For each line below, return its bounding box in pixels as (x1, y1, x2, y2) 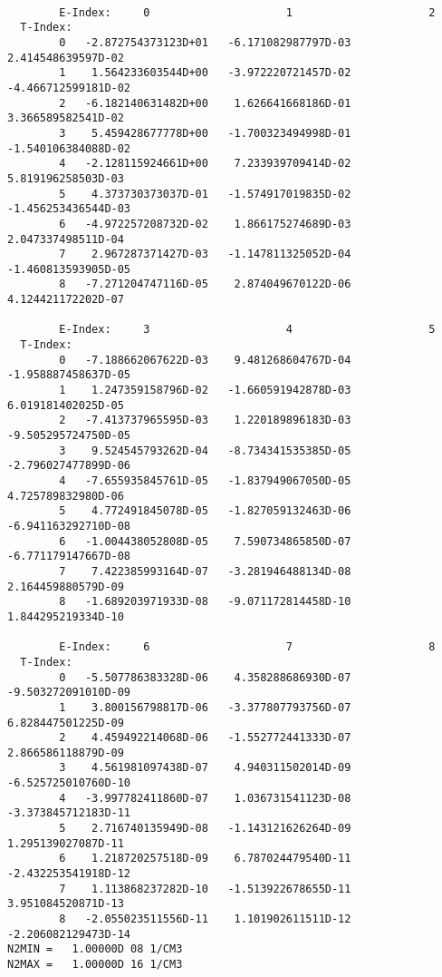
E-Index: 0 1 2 (59, 5, 436, 19)
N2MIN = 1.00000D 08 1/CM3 (7, 943, 183, 956)
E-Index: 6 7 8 (59, 640, 436, 654)
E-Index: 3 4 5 (59, 323, 436, 337)
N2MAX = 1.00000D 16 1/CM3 (7, 958, 183, 971)
